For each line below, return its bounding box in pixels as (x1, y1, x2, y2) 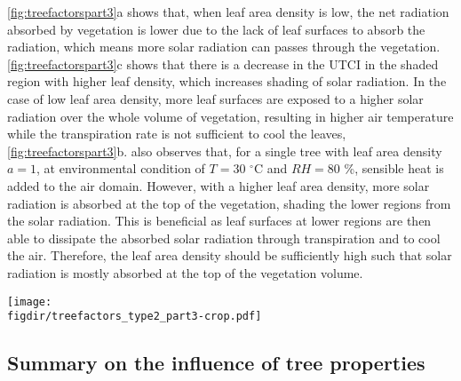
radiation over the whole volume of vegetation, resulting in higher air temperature (7, 107, 454, 125)
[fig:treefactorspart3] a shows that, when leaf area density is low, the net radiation (7, 3, 449, 20)
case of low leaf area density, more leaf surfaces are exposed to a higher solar (7, 89, 424, 107)
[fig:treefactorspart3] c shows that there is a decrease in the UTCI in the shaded (7, 54, 439, 73)
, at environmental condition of (36, 159, 205, 178)
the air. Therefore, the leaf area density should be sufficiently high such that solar (7, 246, 452, 265)
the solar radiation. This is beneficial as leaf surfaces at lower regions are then (7, 211, 432, 230)
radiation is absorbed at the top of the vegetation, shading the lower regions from (7, 194, 451, 212)
